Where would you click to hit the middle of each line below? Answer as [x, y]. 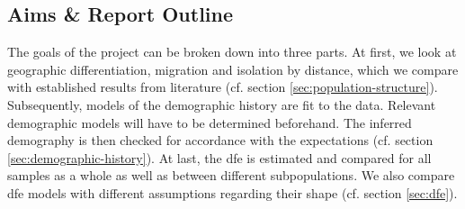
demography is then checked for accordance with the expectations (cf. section [220, 140]
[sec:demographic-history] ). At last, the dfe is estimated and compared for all [219, 157]
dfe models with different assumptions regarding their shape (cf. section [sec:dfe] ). [232, 192]
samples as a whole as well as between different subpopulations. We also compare [231, 175]
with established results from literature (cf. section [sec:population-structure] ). [223, 87]
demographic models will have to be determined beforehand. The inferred [210, 122]
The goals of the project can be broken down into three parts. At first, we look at [232, 52]
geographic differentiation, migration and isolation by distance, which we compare [233, 69]
